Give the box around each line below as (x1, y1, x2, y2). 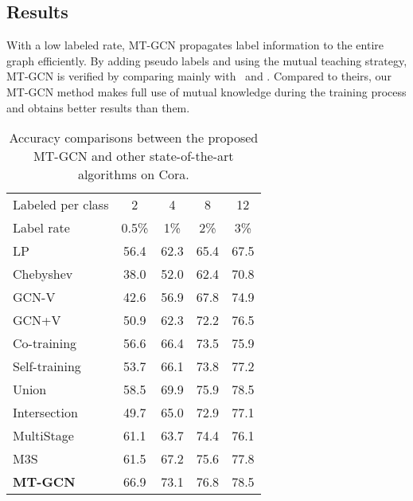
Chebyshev (13, 264, 73, 284)
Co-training (13, 334, 77, 353)
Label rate (13, 218, 70, 237)
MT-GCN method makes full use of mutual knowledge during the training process (6, 83, 407, 100)
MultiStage (13, 426, 74, 445)
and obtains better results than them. (6, 99, 190, 115)
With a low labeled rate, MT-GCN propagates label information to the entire (6, 37, 384, 53)
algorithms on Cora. (77, 165, 189, 184)
